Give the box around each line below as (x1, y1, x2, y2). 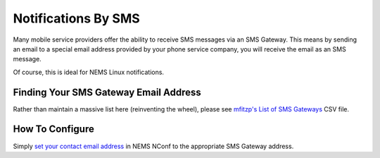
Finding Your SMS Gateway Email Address (13, 86, 202, 98)
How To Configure (13, 123, 94, 135)
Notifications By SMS (13, 11, 140, 26)
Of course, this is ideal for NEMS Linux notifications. (13, 68, 165, 76)
